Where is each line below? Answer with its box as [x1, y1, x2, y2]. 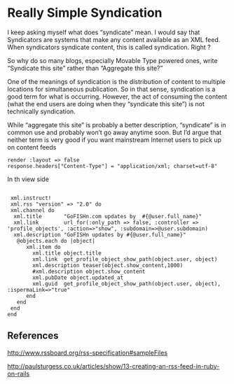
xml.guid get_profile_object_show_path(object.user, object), [32, 280, 221, 287]
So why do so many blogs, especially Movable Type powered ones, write [7, 56, 218, 64]
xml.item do [25, 243, 61, 250]
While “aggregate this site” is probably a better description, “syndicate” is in [7, 120, 226, 129]
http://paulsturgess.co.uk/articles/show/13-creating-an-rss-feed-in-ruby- [7, 362, 220, 370]
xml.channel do [10, 206, 55, 214]
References [7, 330, 59, 342]
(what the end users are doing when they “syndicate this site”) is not [7, 99, 205, 108]
